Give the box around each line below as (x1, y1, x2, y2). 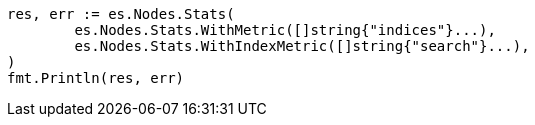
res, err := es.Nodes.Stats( (7, 6, 235, 22)
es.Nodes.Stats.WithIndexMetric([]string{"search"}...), (74, 38, 530, 54)
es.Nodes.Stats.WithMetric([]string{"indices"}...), (74, 22, 496, 38)
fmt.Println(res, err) (7, 70, 185, 86)
